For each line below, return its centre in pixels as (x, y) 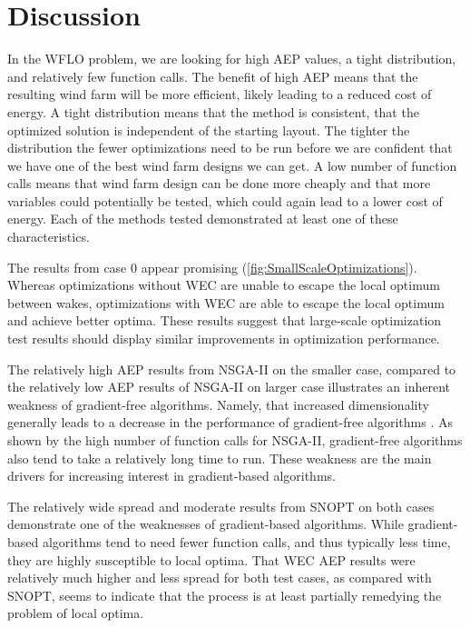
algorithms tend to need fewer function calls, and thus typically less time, (246, 541)
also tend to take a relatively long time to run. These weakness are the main (220, 458)
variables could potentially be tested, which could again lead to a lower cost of (225, 200)
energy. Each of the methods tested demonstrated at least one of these (203, 219)
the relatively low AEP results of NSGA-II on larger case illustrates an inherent (229, 387)
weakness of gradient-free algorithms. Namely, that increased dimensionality (218, 404)
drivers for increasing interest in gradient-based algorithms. (171, 476)
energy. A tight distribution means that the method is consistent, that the (213, 111)
